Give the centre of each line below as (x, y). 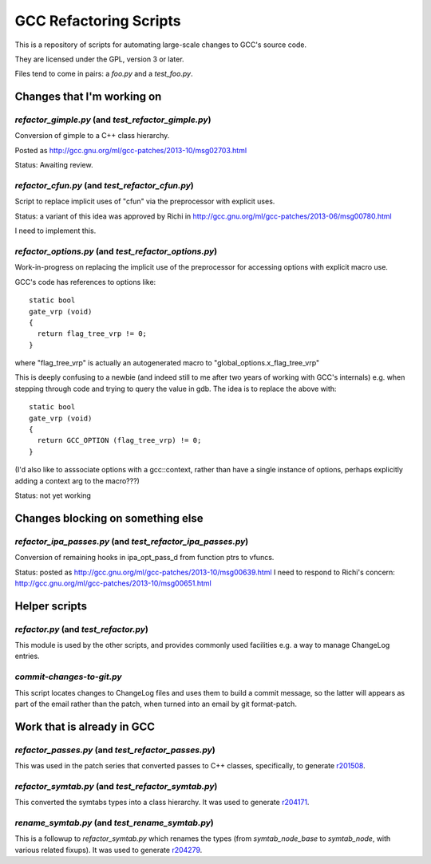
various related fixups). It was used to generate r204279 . (109, 850)
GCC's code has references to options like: (85, 282)
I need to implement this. (55, 231)
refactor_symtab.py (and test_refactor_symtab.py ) (116, 786)
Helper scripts (51, 606)
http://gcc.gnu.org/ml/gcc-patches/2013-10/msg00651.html (113, 583)
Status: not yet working (53, 495)
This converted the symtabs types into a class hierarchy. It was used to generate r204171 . (162, 803)
